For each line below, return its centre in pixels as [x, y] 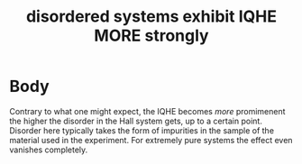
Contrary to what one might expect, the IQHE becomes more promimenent [147, 111]
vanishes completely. [49, 150]
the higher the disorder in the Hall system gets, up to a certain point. [136, 121]
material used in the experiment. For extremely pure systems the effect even [151, 140]
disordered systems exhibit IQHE [151, 17]
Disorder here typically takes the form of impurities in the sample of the [142, 130]
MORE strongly [151, 36]
